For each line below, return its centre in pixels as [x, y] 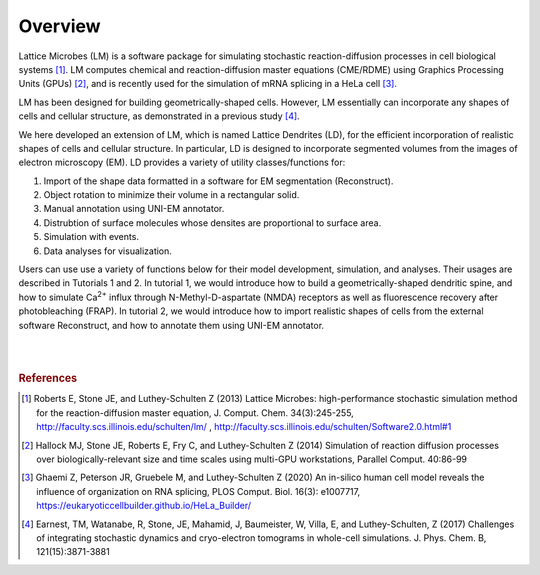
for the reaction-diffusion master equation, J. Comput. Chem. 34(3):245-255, [195, 412]
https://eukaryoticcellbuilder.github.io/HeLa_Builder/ [144, 506]
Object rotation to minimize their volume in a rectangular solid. [171, 195]
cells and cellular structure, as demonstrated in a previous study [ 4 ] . [159, 116]
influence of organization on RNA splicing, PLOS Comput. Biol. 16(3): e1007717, [198, 491]
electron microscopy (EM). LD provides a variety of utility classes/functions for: [182, 162]
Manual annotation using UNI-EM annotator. [134, 209]
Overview [59, 26]
